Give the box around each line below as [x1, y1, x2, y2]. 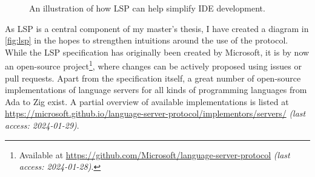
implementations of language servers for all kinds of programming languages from [5, 83, 307, 96]
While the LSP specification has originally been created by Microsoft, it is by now [5, 45, 310, 58]
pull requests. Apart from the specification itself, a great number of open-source [5, 71, 301, 84]
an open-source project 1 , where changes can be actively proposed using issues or [5, 58, 302, 72]
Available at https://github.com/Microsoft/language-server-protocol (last [19, 148, 290, 161]
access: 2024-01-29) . [5, 119, 79, 131]
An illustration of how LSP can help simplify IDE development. [29, 2, 265, 14]
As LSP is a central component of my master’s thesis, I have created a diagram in [5, 22, 309, 34]
